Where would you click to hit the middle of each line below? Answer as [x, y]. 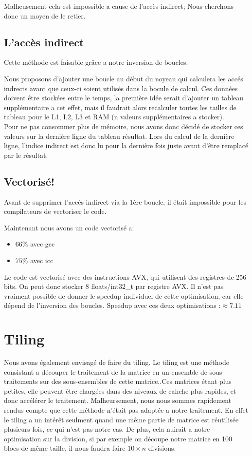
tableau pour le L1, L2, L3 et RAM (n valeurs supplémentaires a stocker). [114, 117]
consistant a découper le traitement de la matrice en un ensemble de [106, 371]
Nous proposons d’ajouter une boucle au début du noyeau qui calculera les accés [124, 78]
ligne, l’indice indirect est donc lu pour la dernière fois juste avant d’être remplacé [126, 145]
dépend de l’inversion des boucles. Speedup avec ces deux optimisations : [112, 305]
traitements [21, 381]
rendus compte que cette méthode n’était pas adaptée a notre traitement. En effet [126, 409]
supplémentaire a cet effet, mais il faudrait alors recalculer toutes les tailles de [120, 107]
